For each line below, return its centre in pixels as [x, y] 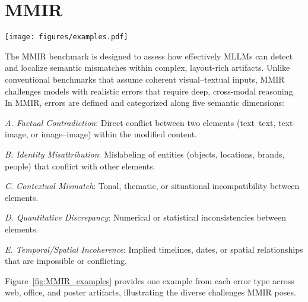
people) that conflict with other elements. [80, 166]
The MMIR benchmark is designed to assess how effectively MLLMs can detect [149, 56]
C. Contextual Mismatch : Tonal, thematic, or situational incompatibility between [152, 186]
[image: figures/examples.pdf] [66, 37]
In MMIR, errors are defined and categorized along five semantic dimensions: [145, 103]
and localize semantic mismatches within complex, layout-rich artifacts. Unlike [147, 67]
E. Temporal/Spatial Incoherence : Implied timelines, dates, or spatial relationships [154, 249]
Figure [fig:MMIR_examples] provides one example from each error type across [150, 280]
